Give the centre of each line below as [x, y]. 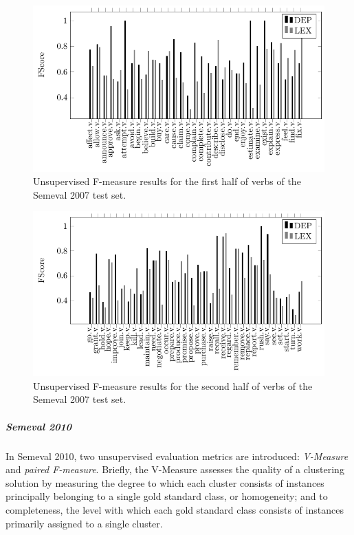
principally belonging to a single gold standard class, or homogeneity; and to [167, 496]
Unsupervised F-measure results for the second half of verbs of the [173, 385]
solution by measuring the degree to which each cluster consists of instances [165, 482]
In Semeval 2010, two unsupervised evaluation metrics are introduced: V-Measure [177, 456]
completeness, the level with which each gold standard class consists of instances [175, 509]
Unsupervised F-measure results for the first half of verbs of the [167, 181]
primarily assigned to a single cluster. [84, 523]
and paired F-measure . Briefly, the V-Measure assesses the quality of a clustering [175, 469]
